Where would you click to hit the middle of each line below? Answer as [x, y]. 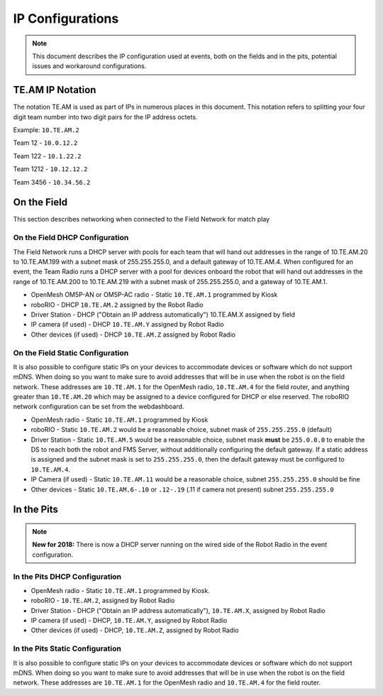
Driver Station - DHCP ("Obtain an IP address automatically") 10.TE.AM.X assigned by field [163, 314]
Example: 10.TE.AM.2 [46, 130]
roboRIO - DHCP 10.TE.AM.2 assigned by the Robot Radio [117, 305]
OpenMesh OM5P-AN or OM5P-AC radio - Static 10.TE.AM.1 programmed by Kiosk [154, 295]
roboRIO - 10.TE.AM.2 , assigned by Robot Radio [103, 601]
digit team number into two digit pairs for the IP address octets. [105, 116]
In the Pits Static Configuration [67, 648]
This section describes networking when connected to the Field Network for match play [141, 219]
